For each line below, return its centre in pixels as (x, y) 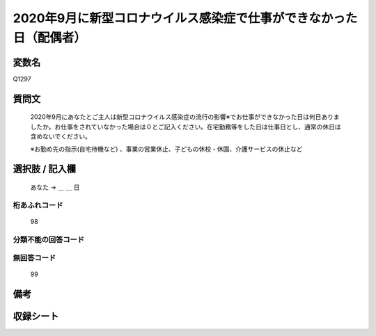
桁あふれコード (38, 205)
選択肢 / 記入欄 (45, 169)
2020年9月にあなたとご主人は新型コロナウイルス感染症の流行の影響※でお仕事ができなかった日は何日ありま (185, 117)
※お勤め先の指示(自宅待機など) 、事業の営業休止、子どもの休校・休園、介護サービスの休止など (166, 149)
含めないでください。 (61, 136)
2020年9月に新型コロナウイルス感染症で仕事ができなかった (185, 18)
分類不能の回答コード (49, 239)
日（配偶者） (50, 38)
